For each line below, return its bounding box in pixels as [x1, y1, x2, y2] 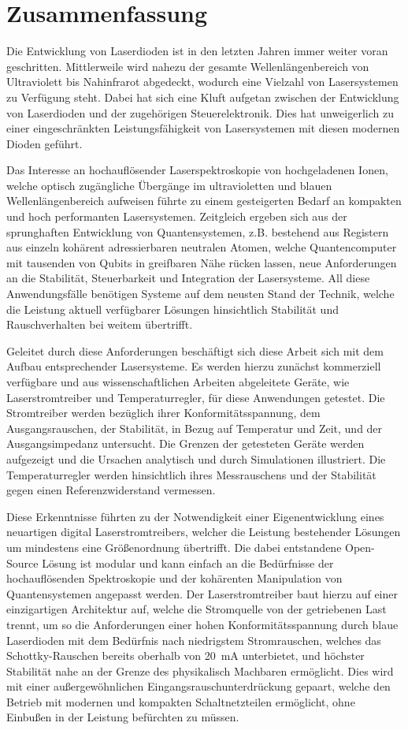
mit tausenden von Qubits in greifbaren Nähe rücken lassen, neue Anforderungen [6, 254, 397, 270]
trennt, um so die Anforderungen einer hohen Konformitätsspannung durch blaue [6, 616, 399, 632]
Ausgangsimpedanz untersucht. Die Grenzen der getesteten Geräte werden [6, 435, 365, 452]
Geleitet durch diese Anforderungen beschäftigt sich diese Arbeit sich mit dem [6, 342, 384, 359]
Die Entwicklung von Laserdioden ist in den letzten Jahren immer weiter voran [6, 43, 388, 59]
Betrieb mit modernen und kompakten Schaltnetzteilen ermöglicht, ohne [6, 693, 355, 710]
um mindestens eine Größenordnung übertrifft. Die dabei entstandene [6, 538, 342, 555]
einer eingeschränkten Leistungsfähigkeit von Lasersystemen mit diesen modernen [6, 120, 400, 136]
